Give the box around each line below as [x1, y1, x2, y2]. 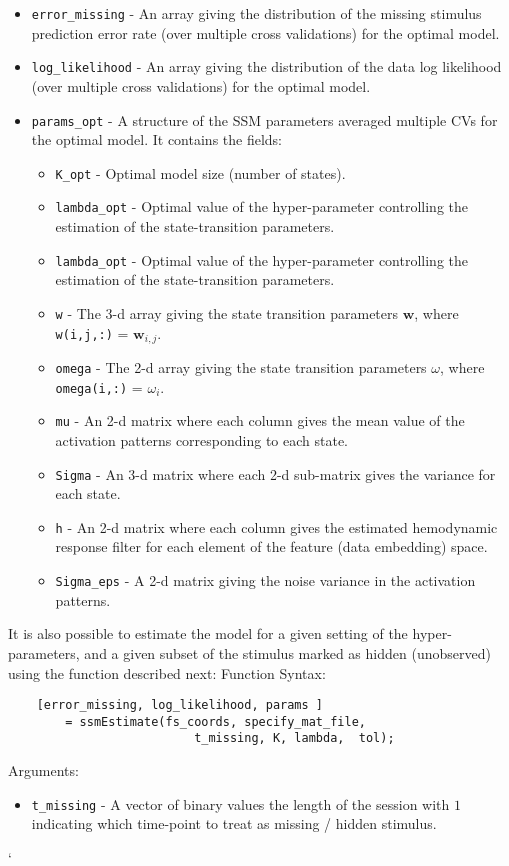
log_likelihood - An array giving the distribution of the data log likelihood [31, 56, 502, 77]
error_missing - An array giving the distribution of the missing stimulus [31, 3, 482, 23]
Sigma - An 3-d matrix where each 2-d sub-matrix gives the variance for [55, 463, 496, 484]
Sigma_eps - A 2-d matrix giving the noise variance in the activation [55, 570, 476, 591]
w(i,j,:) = [55, 322, 129, 343]
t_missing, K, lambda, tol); [194, 731, 395, 746]
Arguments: [8, 760, 79, 781]
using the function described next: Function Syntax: [8, 662, 326, 683]
